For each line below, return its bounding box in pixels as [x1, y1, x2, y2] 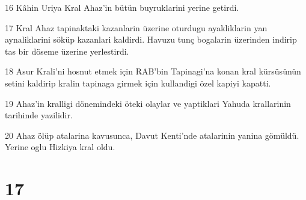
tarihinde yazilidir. [5, 109, 73, 121]
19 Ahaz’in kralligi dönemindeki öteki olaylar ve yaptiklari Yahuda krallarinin [5, 97, 291, 109]
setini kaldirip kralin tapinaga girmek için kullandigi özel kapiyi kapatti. [5, 76, 271, 89]
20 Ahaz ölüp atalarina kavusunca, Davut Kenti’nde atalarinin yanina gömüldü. [5, 129, 299, 141]
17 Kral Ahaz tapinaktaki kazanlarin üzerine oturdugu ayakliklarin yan [5, 21, 268, 34]
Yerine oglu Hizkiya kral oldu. [5, 141, 115, 153]
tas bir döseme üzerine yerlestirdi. [5, 44, 129, 57]
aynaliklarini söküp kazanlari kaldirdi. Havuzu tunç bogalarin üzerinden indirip [5, 33, 297, 46]
